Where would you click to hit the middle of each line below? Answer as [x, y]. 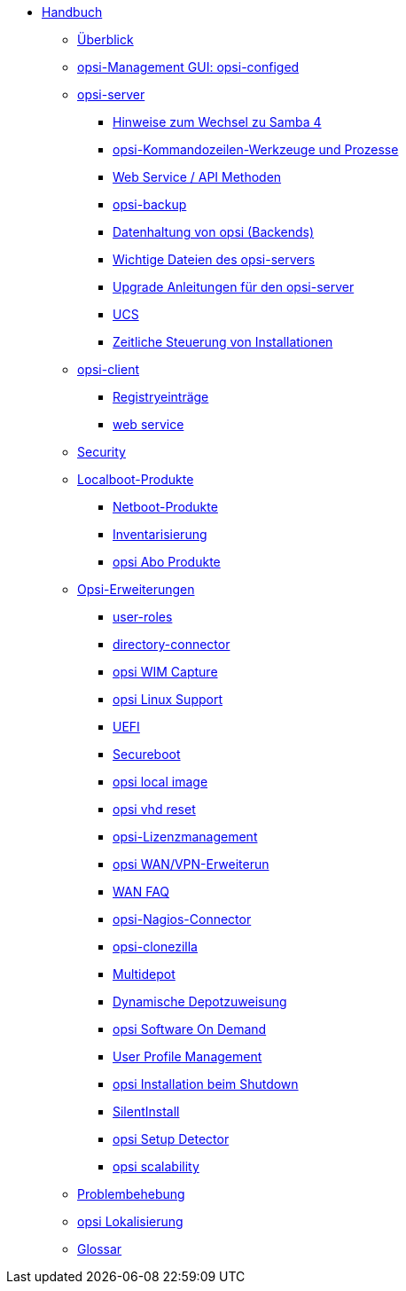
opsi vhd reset [154, 809]
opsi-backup [150, 204]
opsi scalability [156, 1166]
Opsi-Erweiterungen [136, 589]
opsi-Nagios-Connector [182, 919]
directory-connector [172, 644]
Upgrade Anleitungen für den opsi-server [234, 287]
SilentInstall [146, 1111]
